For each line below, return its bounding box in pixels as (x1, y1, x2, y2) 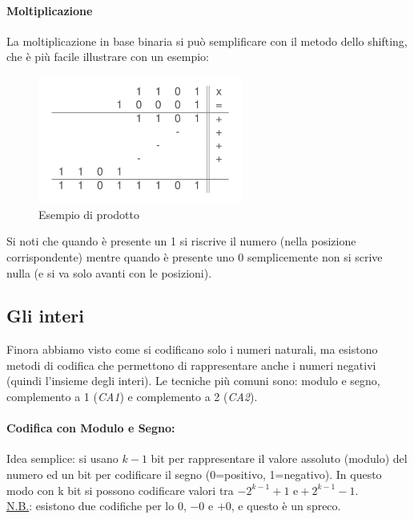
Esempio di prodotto (38, 205, 139, 222)
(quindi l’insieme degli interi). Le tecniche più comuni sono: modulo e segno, (6, 372, 380, 389)
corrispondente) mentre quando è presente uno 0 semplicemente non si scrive (6, 248, 383, 265)
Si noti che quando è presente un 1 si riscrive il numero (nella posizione (6, 233, 356, 249)
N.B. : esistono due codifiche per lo (6, 497, 175, 514)
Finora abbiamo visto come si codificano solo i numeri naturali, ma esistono (6, 341, 378, 358)
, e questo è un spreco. (231, 497, 341, 514)
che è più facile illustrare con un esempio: (6, 48, 209, 65)
